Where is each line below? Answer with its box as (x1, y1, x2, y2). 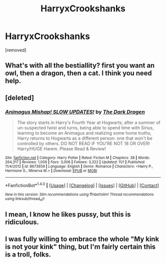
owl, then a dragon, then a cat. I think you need (5, 69, 152, 77)
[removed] (5, 47, 27, 53)
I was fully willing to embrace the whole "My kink (5, 235, 160, 243)
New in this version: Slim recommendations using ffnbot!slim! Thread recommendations (5, 192, 154, 197)
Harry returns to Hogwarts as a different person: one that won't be (17, 135, 153, 141)
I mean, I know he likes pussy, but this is (5, 210, 131, 219)
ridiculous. (5, 218, 40, 226)
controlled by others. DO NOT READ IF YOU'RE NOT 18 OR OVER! (17, 141, 150, 147)
